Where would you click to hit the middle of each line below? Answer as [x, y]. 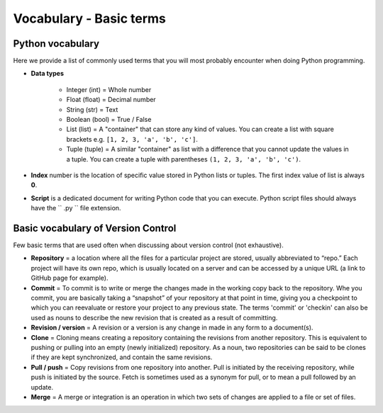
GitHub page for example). [70, 278]
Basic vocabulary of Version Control [95, 228]
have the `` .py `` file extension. [76, 208]
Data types [47, 74]
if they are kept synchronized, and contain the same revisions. [122, 357]
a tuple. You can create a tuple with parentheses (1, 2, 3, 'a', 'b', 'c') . [184, 159]
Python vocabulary [56, 44]
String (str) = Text [92, 109]
